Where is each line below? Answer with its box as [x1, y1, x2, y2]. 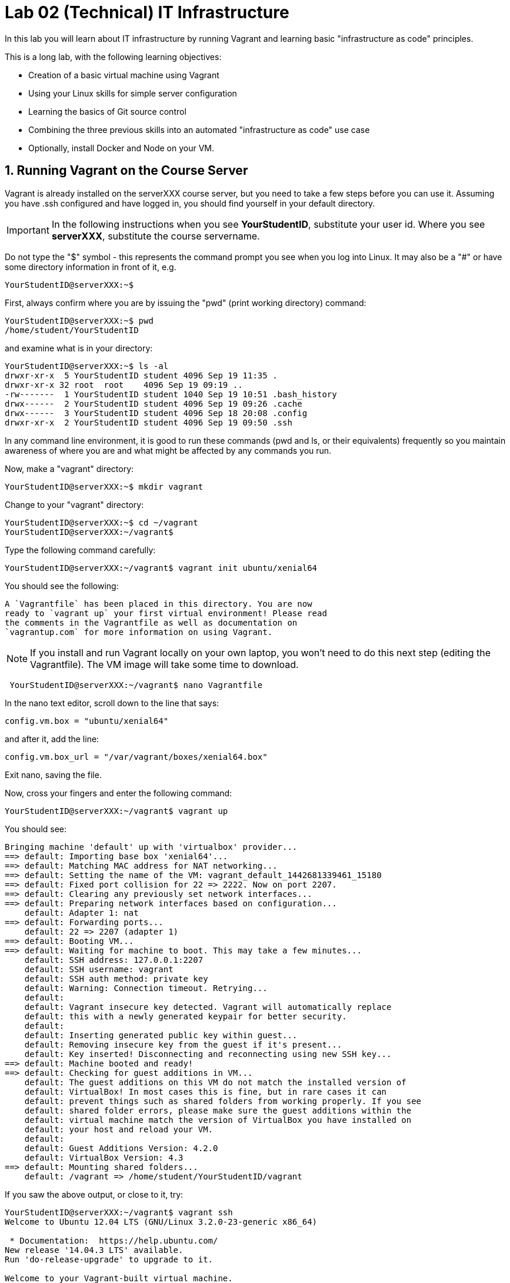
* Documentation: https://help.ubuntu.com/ [9, 1235, 218, 1245]
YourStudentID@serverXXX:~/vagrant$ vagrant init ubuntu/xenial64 [5, 563, 318, 573]
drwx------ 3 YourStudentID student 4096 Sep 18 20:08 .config [5, 408, 308, 418]
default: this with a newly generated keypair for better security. [24, 1011, 347, 1021]
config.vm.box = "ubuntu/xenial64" [5, 716, 169, 726]
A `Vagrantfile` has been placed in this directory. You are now [5, 599, 312, 609]
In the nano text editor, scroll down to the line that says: [5, 697, 219, 708]
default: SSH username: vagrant [24, 964, 174, 974]
